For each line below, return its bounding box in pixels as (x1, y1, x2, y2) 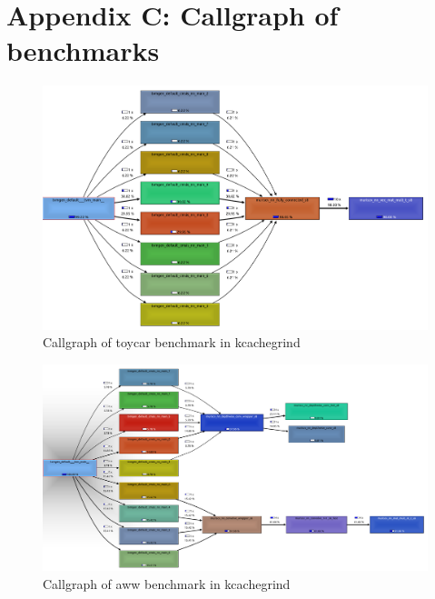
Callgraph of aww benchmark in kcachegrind (43, 574, 291, 593)
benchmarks (6, 32, 160, 69)
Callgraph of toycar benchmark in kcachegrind (43, 333, 301, 352)
